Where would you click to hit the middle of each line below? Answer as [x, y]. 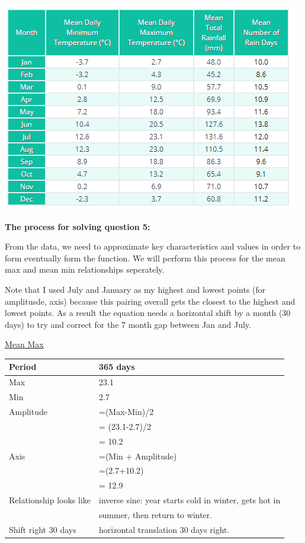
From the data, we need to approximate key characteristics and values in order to [153, 246]
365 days [117, 367]
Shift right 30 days [43, 529]
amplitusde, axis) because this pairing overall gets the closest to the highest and [150, 301]
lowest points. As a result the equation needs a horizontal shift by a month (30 [148, 313]
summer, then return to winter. [156, 514]
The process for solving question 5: [78, 226]
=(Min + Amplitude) [138, 456]
